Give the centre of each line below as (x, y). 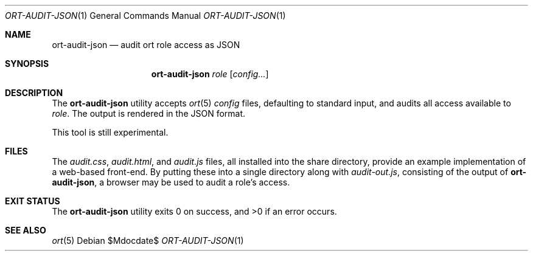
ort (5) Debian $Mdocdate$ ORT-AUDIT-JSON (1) (148, 240)
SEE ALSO (26, 230)
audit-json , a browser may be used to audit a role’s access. (171, 182)
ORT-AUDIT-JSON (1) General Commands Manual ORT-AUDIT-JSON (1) (145, 16)
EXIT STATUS (33, 201)
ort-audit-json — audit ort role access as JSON (146, 45)
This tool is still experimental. (110, 132)
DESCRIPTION (34, 93)
